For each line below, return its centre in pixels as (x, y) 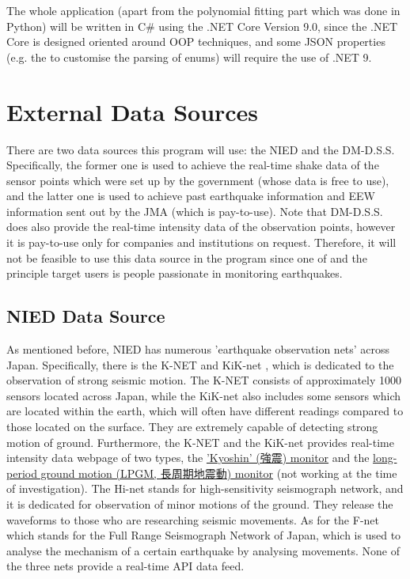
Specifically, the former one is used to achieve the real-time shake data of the (193, 165)
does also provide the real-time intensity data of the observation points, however (201, 227)
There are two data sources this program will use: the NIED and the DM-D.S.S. (201, 149)
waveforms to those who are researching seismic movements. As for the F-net (193, 519)
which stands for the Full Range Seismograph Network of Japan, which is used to (204, 535)
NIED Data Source (86, 316)
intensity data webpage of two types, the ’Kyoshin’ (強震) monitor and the (188, 458)
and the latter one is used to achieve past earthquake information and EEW (191, 196)
